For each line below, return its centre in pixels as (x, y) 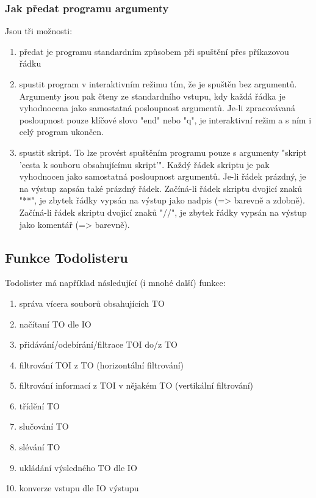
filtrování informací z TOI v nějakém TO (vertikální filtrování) (136, 385)
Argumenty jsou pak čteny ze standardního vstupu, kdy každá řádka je (152, 96)
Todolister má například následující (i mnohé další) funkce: (115, 283)
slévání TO (40, 447)
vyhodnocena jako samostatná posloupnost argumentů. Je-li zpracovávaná (157, 108)
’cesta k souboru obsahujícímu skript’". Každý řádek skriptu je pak (144, 164)
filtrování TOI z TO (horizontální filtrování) (102, 364)
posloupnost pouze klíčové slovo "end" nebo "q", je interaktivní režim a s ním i (165, 119)
